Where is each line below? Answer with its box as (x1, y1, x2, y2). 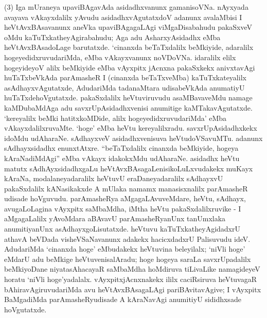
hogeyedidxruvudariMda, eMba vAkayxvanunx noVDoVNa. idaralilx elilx (4, 51, 236, 62)
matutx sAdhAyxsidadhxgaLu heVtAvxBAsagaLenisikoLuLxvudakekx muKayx (4, 163, 253, 173)
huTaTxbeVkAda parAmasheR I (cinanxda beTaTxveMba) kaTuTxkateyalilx (4, 72, 246, 83)
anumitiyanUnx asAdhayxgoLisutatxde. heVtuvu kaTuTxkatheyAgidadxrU (4, 223, 240, 234)
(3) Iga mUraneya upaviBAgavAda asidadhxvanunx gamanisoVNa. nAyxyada (4, 2, 248, 12)
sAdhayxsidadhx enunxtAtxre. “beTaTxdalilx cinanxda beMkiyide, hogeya (4, 143, 239, 153)
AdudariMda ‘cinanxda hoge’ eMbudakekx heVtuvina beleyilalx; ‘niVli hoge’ (4, 243, 245, 254)
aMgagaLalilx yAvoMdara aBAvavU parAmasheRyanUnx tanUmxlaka (4, 213, 226, 224)
